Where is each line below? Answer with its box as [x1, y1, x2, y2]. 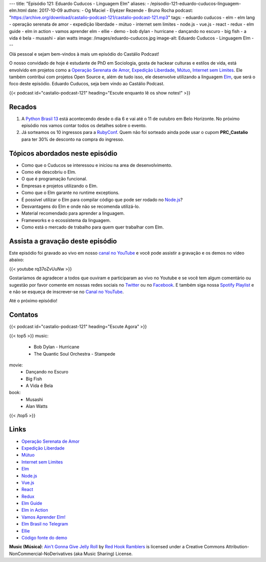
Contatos [9, 311, 38, 319]
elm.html [9, 7, 27, 13]
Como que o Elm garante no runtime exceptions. [21, 190, 120, 196]
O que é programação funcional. [21, 176, 87, 182]
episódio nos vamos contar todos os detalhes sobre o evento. [21, 122, 147, 128]
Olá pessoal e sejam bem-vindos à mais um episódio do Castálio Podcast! [9, 51, 160, 57]
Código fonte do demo [21, 535, 67, 541]
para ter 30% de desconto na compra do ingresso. [21, 136, 124, 142]
